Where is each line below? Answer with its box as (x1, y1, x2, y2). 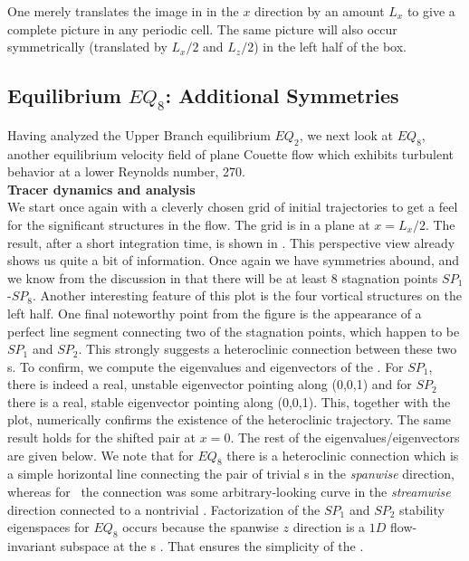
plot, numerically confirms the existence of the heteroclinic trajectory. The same (7, 410, 452, 429)
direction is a (292, 518, 366, 537)
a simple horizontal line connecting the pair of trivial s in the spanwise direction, (7, 464, 455, 483)
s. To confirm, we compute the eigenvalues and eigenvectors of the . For (7, 357, 404, 376)
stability (399, 499, 445, 518)
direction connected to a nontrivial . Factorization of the (7, 499, 321, 518)
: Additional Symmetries (165, 81, 399, 109)
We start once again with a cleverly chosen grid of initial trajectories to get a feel (7, 197, 458, 216)
